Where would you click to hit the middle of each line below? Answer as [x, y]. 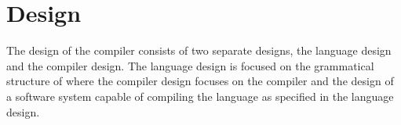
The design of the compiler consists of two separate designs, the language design [199, 50]
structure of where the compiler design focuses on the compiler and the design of [200, 81]
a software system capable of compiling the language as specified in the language [200, 96]
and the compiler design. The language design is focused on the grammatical [190, 65]
